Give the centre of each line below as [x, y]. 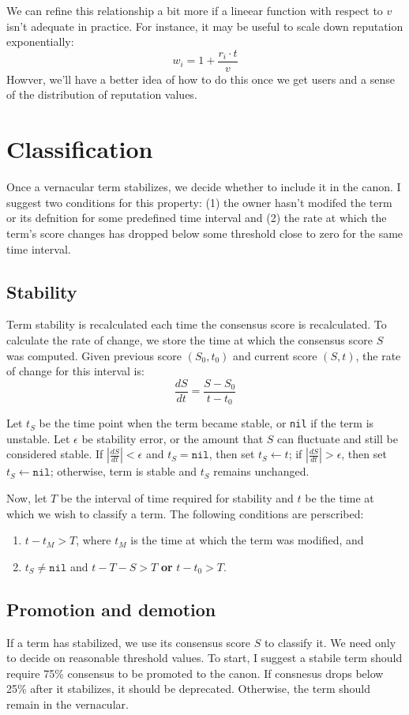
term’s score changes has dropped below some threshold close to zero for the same [205, 233]
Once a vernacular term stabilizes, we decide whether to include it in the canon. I [204, 187]
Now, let [27, 498]
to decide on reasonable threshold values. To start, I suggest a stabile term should [204, 658]
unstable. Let [38, 438]
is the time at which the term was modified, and [247, 540]
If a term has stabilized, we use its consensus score [129, 642]
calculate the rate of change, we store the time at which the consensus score [189, 339]
